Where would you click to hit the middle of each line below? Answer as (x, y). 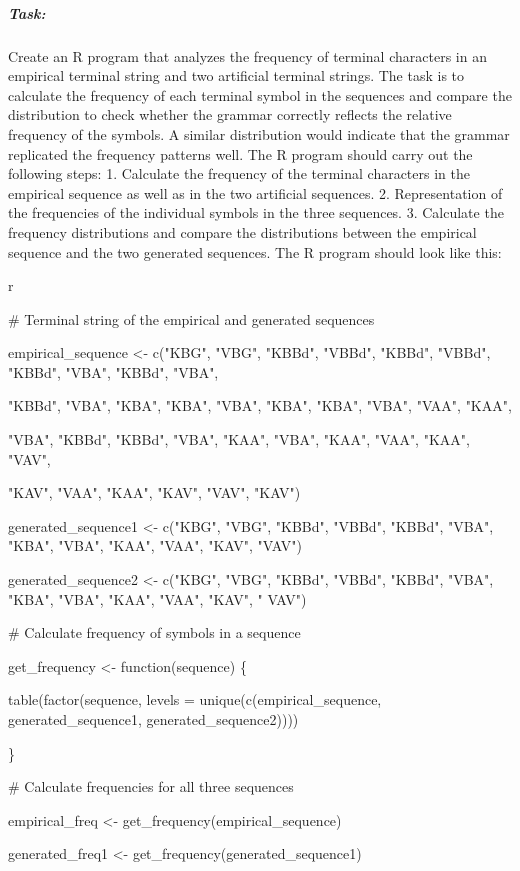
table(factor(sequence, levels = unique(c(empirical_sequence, (195, 699)
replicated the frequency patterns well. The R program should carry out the (240, 153)
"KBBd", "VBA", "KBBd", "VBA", (113, 371)
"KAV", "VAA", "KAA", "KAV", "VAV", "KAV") (154, 492)
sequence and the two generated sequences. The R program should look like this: (255, 251)
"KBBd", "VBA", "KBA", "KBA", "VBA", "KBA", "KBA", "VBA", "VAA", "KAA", (260, 405)
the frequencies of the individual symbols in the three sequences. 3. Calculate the (256, 212)
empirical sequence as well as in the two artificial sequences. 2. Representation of (255, 192)
